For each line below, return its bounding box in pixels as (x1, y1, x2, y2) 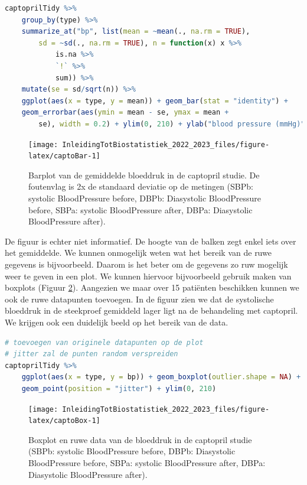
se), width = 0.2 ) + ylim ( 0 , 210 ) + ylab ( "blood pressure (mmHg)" (38, 119, 305, 128)
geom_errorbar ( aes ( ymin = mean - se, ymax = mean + (21, 108, 229, 117)
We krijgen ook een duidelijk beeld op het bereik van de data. (5, 315, 228, 328)
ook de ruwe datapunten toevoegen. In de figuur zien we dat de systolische (5, 292, 274, 305)
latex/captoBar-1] (28, 152, 100, 161)
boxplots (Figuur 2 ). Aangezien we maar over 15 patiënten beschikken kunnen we (5, 281, 299, 294)
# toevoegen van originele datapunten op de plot (5, 338, 204, 347)
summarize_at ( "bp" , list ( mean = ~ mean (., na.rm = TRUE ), (21, 27, 250, 36)
